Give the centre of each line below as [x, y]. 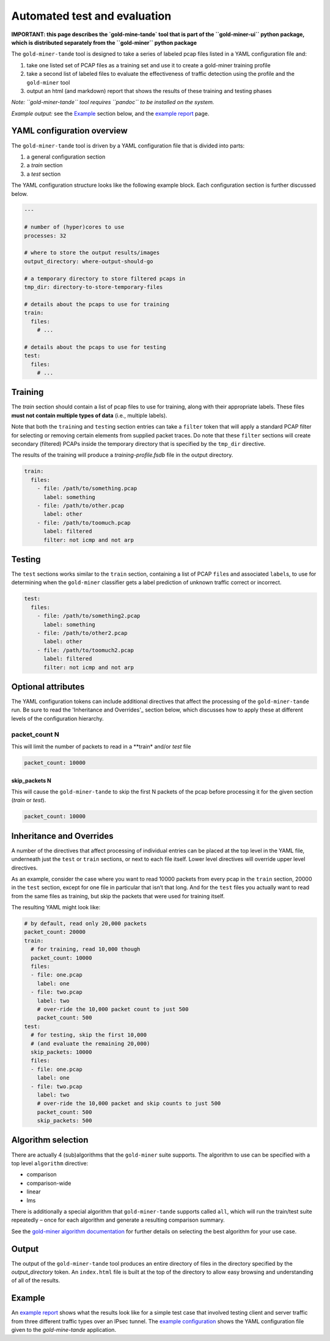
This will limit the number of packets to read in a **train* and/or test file [101, 746]
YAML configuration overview [69, 131]
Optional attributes [48, 687]
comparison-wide [49, 1183]
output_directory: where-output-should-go [89, 261]
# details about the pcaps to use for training [97, 304]
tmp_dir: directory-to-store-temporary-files [94, 287]
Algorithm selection [50, 1140]
